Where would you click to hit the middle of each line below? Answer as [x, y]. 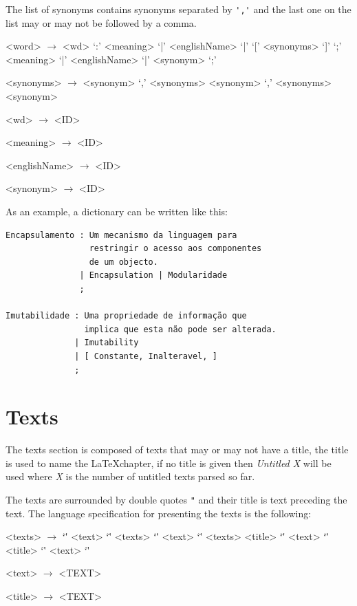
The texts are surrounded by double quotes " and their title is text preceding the [176, 500]
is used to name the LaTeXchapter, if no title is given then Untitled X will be [169, 463]
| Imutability [107, 343]
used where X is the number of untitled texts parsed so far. [130, 476]
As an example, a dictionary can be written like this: [117, 211]
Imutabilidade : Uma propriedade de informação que [126, 316]
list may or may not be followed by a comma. [101, 22]
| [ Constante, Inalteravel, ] [146, 356]
